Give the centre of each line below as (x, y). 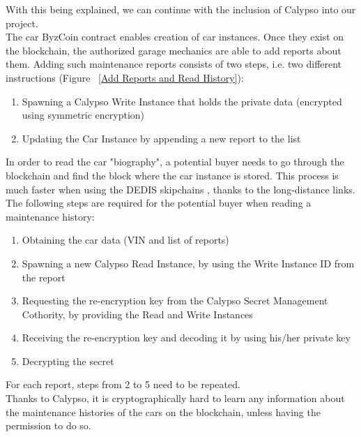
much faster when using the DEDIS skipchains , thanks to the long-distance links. (180, 189)
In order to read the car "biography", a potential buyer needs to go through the (175, 162)
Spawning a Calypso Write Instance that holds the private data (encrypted (182, 101)
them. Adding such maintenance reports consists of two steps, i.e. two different (174, 64)
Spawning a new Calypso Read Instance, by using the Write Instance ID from (188, 263)
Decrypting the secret (68, 361)
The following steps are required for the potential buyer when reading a (159, 203)
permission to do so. (48, 425)
